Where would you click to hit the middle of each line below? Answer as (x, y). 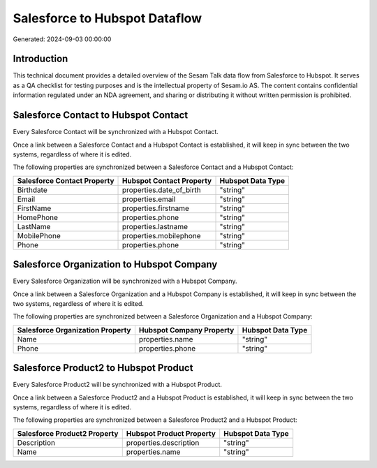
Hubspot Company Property (186, 330)
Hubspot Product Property (171, 433)
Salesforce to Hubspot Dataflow (108, 18)
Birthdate (32, 190)
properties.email (149, 199)
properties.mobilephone (162, 235)
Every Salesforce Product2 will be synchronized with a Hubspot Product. (118, 385)
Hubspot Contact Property (167, 180)
